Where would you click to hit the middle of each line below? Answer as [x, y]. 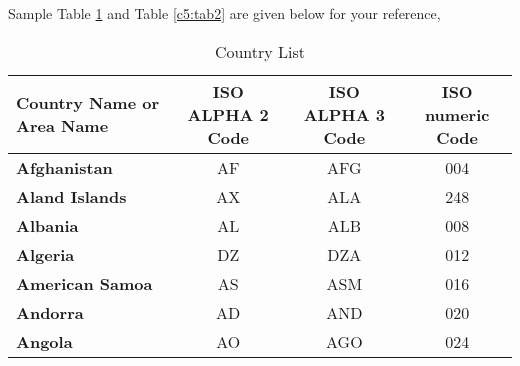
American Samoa [84, 283]
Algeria [45, 254]
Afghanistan [64, 167]
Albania [47, 225]
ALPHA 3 [344, 114]
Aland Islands [71, 196]
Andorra [50, 312]
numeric [457, 114]
